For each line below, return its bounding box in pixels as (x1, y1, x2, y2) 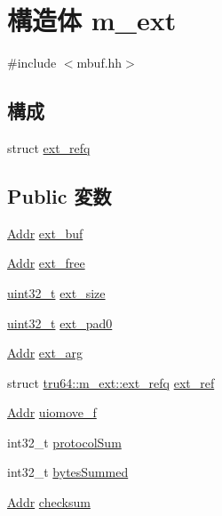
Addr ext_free (7, 254, 85, 272)
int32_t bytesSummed (7, 463, 129, 481)
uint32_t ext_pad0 (7, 313, 113, 332)
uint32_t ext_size (7, 283, 106, 302)
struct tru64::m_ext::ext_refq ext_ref (7, 373, 215, 391)
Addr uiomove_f (7, 403, 97, 422)
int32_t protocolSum (7, 432, 122, 451)
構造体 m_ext (7, 2, 177, 38)
